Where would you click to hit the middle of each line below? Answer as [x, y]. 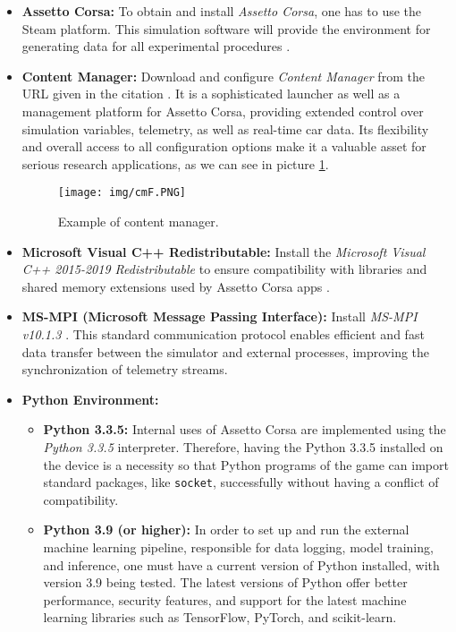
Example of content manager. [138, 221]
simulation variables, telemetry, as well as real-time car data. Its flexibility [225, 128]
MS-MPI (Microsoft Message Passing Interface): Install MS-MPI [220, 316]
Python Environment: [90, 399]
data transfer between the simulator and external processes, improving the [226, 351]
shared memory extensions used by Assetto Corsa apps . [176, 286]
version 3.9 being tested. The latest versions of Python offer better [225, 582]
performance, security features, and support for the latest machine [225, 599]
